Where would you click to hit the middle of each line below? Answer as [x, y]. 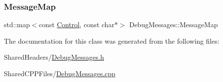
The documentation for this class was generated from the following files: [112, 41]
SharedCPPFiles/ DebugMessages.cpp [60, 73]
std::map [17, 25]
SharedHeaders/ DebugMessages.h [54, 57]
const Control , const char [77, 25]
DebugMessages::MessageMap [174, 25]
